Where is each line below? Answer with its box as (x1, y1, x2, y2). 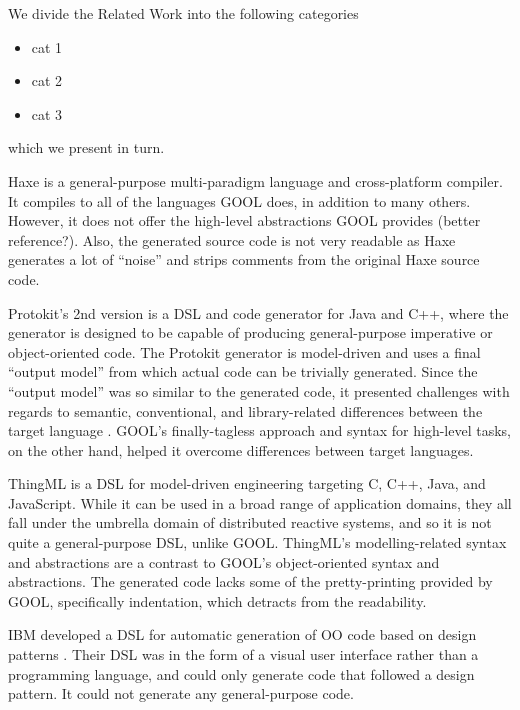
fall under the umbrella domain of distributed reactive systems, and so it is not (8, 512, 492, 533)
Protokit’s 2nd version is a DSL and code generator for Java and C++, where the (8, 302, 509, 323)
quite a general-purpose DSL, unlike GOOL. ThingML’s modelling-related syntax (8, 532, 507, 553)
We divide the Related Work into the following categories (8, 3, 359, 23)
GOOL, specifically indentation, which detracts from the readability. (8, 590, 427, 611)
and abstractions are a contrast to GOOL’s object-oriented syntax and (8, 551, 440, 572)
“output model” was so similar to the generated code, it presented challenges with (8, 380, 510, 401)
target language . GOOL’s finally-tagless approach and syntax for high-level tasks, (8, 420, 511, 441)
